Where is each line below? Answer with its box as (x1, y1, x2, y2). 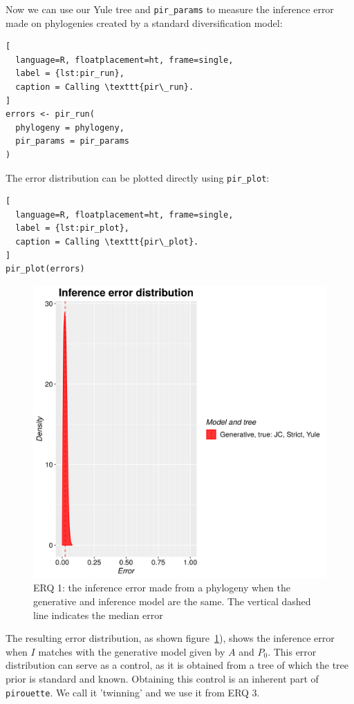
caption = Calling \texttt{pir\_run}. (15, 82, 194, 93)
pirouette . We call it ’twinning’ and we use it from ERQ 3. (6, 685, 260, 699)
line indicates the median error (33, 607, 163, 622)
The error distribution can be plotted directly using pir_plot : (6, 170, 270, 184)
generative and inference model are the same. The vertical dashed (33, 594, 311, 608)
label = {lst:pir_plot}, (15, 223, 129, 234)
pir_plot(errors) (6, 264, 85, 274)
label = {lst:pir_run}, (15, 68, 124, 79)
